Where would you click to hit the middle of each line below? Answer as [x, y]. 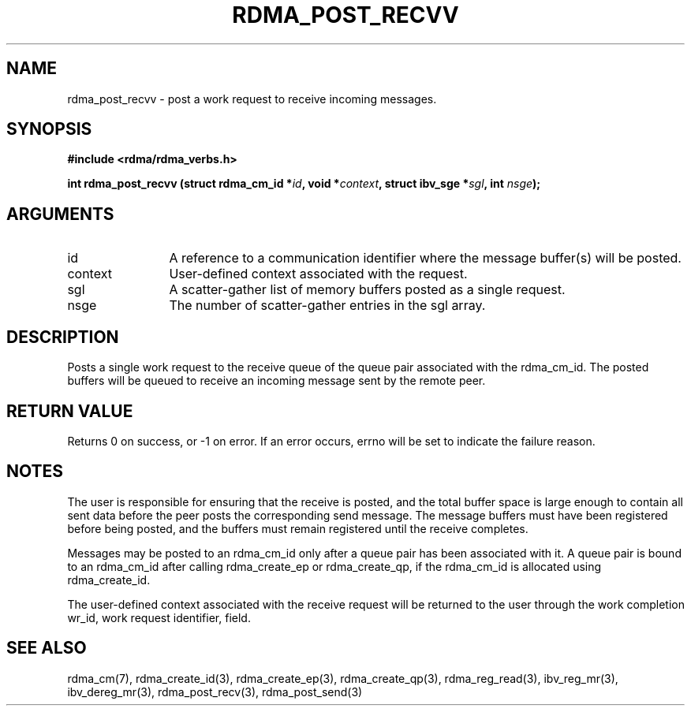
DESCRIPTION [63, 337]
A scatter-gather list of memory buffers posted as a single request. [367, 290]
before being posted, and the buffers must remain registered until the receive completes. [298, 528]
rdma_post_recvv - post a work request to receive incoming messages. [252, 99]
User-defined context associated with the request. [318, 274]
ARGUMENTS [60, 214]
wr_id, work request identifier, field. [159, 617]
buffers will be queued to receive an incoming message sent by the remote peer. [276, 381]
